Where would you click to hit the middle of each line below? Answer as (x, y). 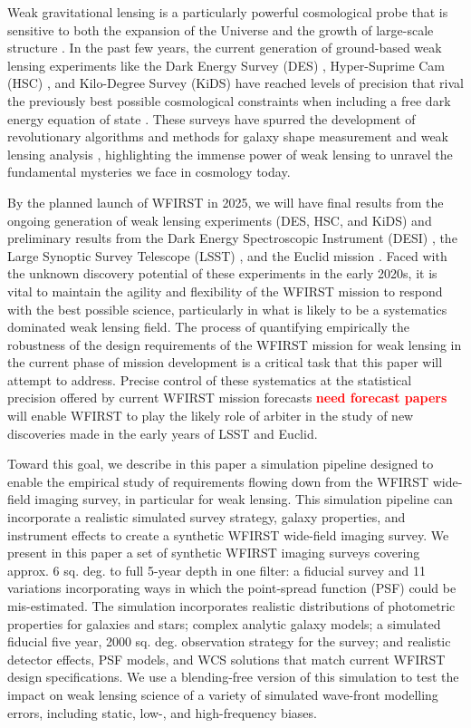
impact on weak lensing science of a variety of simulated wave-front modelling (223, 694)
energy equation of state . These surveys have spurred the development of (211, 118)
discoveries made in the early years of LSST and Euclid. (163, 433)
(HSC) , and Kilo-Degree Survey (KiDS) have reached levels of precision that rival (235, 83)
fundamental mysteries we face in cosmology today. (149, 172)
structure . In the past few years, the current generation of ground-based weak (225, 48)
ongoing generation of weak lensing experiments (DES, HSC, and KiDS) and (220, 220)
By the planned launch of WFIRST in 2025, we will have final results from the (226, 202)
